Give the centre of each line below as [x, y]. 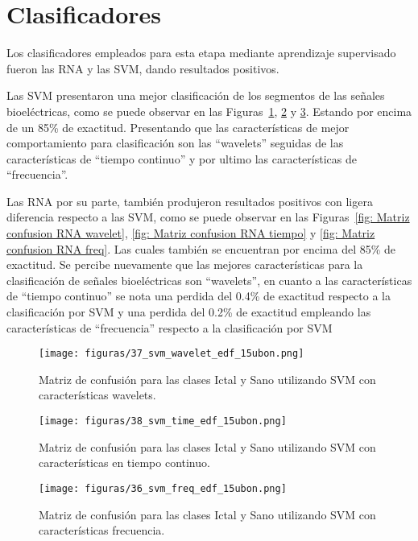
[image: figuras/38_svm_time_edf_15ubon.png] [163, 421]
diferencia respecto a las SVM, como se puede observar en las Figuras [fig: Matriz [208, 217]
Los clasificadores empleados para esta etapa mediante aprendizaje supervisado [201, 53]
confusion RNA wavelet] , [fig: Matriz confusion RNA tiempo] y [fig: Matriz [191, 233]
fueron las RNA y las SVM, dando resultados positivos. [143, 68]
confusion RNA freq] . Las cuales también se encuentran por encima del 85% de [201, 248]
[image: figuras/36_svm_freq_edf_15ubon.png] [163, 488]
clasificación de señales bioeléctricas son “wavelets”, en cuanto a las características [209, 280]
